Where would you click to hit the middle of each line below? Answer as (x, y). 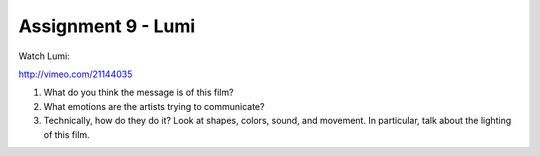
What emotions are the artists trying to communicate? (154, 106)
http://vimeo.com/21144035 (75, 74)
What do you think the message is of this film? (138, 92)
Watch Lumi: (44, 56)
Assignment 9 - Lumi (107, 26)
